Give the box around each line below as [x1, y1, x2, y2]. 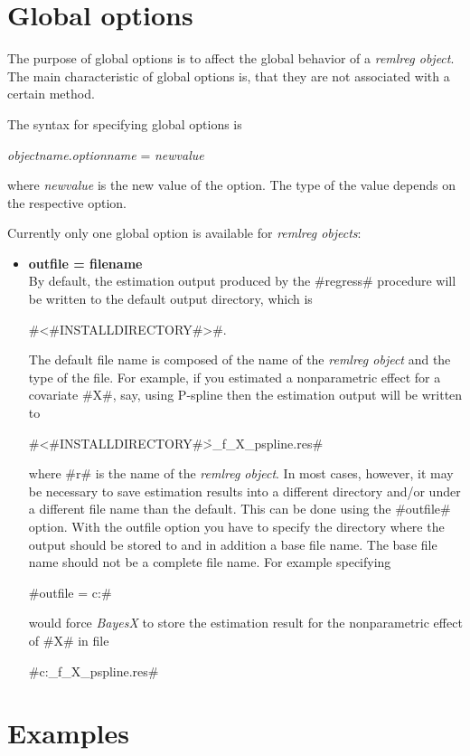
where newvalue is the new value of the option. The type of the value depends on [7, 175, 456, 194]
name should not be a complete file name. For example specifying [28, 553, 391, 572]
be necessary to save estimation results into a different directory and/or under [28, 481, 461, 500]
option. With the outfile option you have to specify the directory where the [28, 517, 445, 535]
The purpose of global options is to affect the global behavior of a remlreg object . [7, 49, 455, 68]
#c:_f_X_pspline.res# [28, 661, 159, 680]
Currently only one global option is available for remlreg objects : [7, 223, 362, 242]
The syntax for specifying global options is [7, 114, 242, 133]
